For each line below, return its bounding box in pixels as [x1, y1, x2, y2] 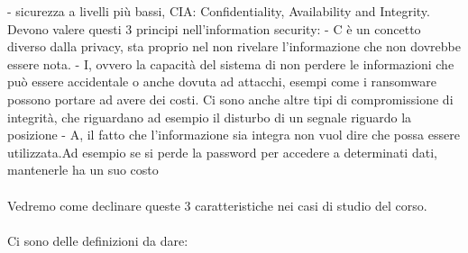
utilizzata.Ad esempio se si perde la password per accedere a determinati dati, [7, 142, 437, 161]
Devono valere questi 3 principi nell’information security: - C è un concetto [7, 19, 421, 38]
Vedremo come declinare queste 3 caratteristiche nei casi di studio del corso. [7, 195, 427, 214]
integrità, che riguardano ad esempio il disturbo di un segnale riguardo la [7, 107, 412, 126]
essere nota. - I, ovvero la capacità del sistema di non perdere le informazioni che [7, 54, 454, 73]
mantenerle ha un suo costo [7, 160, 159, 179]
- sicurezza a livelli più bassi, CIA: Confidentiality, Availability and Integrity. [7, 2, 430, 20]
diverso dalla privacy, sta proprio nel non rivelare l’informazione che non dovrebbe [7, 37, 461, 56]
